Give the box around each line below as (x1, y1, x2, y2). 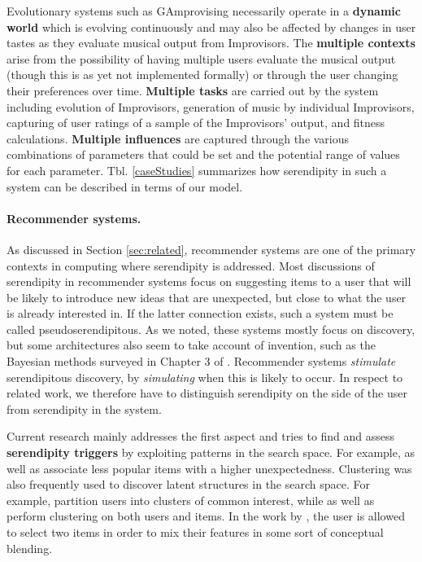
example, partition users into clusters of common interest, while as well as (7, 491, 375, 508)
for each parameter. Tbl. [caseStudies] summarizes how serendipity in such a (7, 161, 387, 178)
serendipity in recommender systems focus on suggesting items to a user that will (7, 273, 411, 290)
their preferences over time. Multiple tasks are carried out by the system (7, 81, 379, 99)
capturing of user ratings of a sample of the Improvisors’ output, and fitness (7, 114, 385, 131)
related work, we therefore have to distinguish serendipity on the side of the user (7, 384, 407, 402)
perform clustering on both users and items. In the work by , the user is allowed (7, 507, 405, 525)
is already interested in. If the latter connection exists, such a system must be (7, 305, 394, 322)
